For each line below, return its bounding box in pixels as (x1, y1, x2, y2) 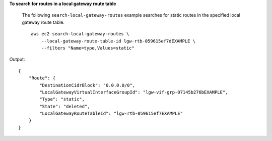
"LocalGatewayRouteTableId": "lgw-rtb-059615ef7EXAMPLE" (39, 111, 183, 116)
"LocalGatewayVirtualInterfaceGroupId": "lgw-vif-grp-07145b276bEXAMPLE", (39, 89, 228, 95)
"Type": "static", (39, 97, 85, 102)
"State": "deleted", (39, 104, 90, 109)
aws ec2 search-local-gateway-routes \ (31, 31, 129, 37)
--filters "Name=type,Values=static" (41, 45, 134, 51)
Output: (9, 56, 25, 63)
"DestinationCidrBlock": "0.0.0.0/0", (39, 82, 135, 88)
